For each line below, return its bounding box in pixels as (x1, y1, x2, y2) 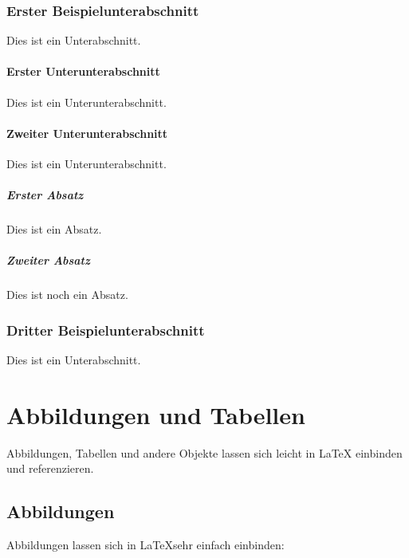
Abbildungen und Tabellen (6, 398, 305, 430)
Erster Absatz (6, 187, 84, 203)
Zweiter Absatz (6, 252, 90, 269)
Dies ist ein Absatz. (6, 221, 102, 238)
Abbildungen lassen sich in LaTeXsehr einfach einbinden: (6, 536, 285, 553)
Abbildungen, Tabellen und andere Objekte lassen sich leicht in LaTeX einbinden (6, 444, 403, 461)
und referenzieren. (6, 460, 94, 477)
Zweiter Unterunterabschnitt (6, 124, 168, 141)
